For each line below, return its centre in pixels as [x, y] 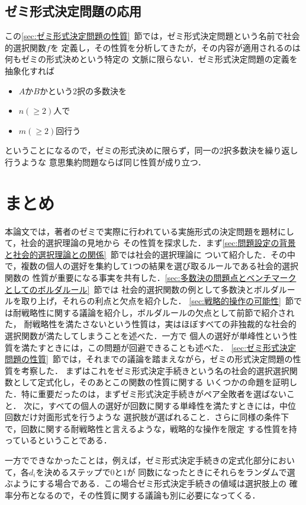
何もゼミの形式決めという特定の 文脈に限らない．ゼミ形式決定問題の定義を [151, 59]
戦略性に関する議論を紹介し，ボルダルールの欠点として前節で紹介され [158, 312]
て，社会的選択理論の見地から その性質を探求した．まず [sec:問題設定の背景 [150, 243]
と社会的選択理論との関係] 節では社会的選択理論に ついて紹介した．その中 [150, 254]
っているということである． [58, 440]
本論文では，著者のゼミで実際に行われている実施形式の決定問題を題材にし [149, 231]
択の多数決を [102, 90]
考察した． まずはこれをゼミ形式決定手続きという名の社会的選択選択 [155, 370]
